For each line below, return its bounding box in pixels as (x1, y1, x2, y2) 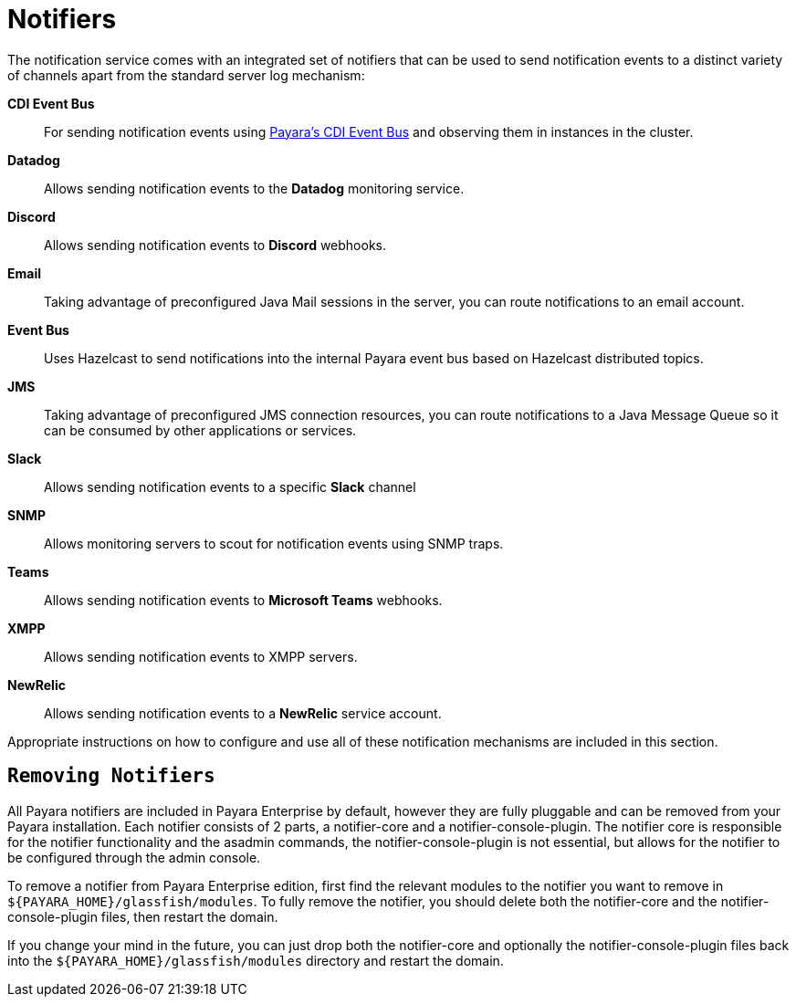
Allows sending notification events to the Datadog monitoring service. (44, 180, 465, 196)
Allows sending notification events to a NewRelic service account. (44, 705, 442, 721)
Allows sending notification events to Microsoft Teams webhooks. (44, 591, 443, 608)
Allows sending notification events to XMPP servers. (44, 648, 358, 664)
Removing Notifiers (7, 765, 215, 788)
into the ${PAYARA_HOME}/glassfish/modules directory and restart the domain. (7, 952, 504, 968)
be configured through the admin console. (7, 849, 261, 865)
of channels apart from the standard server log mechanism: (7, 67, 365, 83)
